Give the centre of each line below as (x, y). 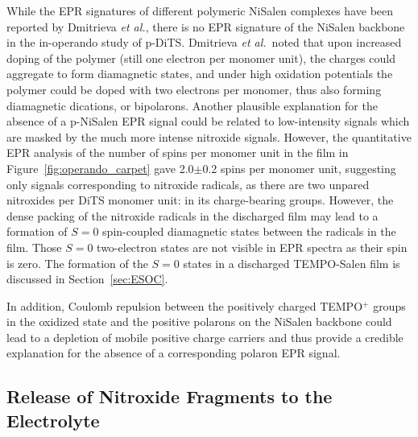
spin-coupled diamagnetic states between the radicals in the (249, 231)
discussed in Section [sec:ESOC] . (87, 279)
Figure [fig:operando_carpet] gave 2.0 (100, 168)
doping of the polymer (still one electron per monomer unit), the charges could (201, 58)
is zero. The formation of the (77, 263)
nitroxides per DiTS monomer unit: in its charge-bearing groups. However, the (200, 200)
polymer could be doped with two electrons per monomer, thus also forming (194, 89)
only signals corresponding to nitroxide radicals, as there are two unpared (188, 184)
